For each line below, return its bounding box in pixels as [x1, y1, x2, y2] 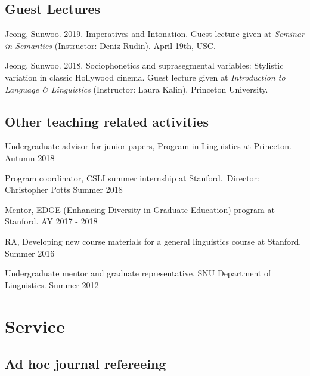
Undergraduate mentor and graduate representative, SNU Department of [5, 267, 271, 279]
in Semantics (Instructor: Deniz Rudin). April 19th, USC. [5, 39, 216, 51]
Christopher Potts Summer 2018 [5, 183, 123, 196]
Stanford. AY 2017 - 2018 [5, 215, 98, 227]
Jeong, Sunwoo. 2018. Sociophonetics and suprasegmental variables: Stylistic [5, 59, 284, 72]
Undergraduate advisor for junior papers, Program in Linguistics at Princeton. [5, 140, 292, 152]
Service [5, 313, 65, 338]
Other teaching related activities [5, 112, 209, 130]
